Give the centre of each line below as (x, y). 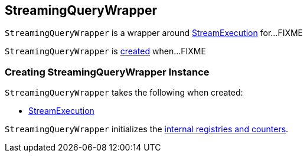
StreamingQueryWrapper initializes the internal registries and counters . (147, 129)
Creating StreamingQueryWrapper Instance (107, 72)
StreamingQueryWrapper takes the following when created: (124, 93)
